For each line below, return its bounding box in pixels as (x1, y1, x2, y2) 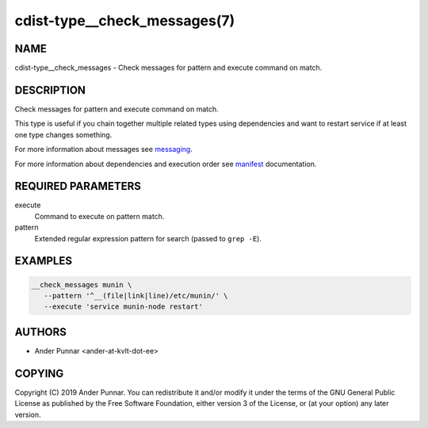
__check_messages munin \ (31, 280, 132, 289)
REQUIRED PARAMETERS (14, 180, 142, 193)
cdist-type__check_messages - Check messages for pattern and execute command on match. (14, 63, 323, 73)
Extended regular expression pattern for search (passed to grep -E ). (34, 233, 262, 243)
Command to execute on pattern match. (34, 211, 165, 221)
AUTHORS (14, 325, 67, 339)
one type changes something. (14, 130, 113, 139)
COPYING (14, 366, 64, 380)
